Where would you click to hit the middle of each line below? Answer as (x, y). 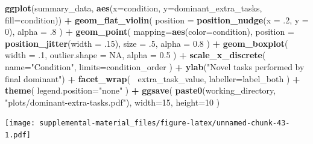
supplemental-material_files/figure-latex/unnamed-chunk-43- (165, 123)
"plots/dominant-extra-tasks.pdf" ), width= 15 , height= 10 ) (112, 102)
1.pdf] (18, 135)
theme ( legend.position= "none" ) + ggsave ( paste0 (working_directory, (141, 90)
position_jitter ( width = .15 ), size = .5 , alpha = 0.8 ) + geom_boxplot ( (147, 43)
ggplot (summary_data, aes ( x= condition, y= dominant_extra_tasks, (134, 8)
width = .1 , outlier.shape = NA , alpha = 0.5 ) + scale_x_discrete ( (135, 55)
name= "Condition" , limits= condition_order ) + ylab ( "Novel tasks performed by (155, 66)
